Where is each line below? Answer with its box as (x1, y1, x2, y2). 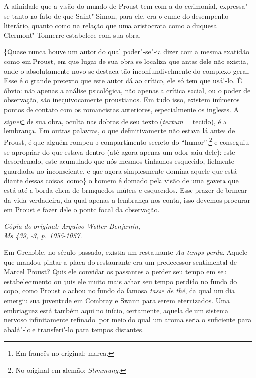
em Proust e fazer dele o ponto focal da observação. (4, 204, 160, 215)
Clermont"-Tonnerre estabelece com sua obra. (4, 30, 141, 40)
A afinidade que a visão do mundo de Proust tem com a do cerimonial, (4, 1, 218, 11)
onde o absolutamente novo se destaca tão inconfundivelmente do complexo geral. (4, 65, 250, 76)
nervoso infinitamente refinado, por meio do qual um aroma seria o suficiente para (4, 315, 252, 325)
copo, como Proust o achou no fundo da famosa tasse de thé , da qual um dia (4, 285, 235, 296)
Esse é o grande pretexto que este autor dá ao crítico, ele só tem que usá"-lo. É (4, 75, 242, 86)
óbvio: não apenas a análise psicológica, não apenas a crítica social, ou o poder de (4, 85, 251, 95)
